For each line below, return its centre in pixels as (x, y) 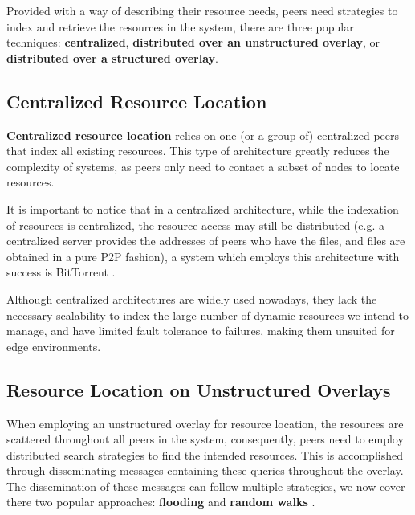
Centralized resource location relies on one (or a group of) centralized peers (203, 135)
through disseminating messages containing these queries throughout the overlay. (205, 470)
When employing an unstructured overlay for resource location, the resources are (205, 423)
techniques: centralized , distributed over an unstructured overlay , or (193, 42)
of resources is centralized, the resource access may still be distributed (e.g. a (195, 225)
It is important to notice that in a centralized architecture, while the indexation (203, 208)
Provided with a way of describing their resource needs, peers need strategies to (202, 10)
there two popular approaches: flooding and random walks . (161, 502)
